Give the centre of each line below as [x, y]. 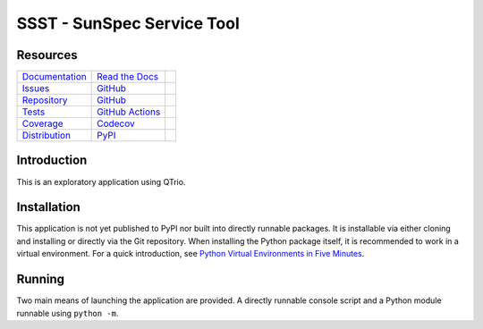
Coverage [42, 123]
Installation [48, 207]
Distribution [47, 136]
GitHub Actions [129, 112]
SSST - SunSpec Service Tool [128, 23]
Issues [36, 89]
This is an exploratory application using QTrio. [101, 181]
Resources [47, 55]
